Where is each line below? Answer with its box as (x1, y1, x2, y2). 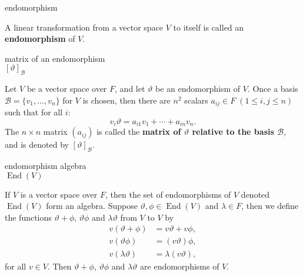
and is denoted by (5, 138, 69, 151)
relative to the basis (192, 125, 274, 138)
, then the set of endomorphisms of (105, 188, 231, 200)
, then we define (241, 199, 299, 212)
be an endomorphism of (155, 82, 241, 95)
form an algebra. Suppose (46, 199, 138, 212)
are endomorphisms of (140, 260, 219, 272)
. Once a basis (247, 82, 298, 95)
